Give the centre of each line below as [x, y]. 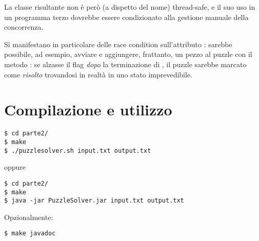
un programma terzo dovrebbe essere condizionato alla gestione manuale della [126, 17]
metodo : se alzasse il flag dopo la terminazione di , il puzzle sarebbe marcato [125, 64]
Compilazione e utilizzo [88, 109]
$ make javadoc [30, 234]
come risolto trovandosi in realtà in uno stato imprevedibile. [98, 74]
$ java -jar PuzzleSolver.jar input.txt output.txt [94, 201]
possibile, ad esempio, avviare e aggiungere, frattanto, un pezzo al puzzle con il [128, 54]
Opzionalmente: [29, 217]
